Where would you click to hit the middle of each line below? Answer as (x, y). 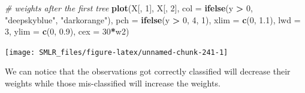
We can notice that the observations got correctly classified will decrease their (148, 71)
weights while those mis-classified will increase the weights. (113, 83)
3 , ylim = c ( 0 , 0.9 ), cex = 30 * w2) (67, 31)
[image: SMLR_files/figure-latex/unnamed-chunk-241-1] (117, 52)
